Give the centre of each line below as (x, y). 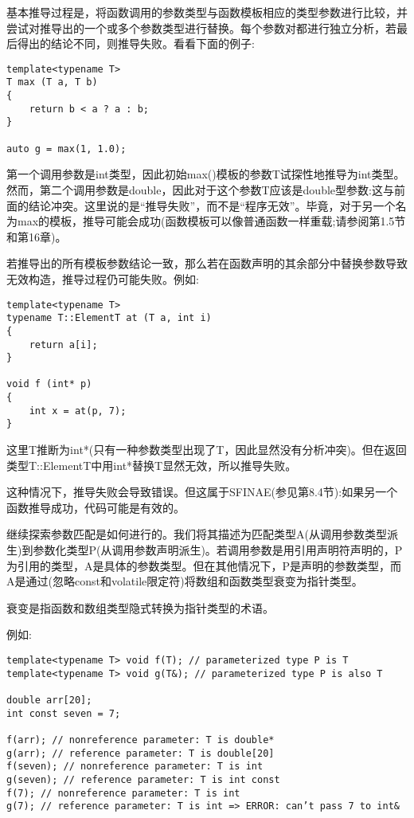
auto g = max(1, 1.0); (66, 149)
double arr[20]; (49, 700)
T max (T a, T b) (52, 82)
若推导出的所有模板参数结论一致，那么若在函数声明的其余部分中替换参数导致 (207, 263)
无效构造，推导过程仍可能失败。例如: (103, 278)
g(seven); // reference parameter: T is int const (143, 779)
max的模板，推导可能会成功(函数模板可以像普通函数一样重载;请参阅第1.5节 (211, 221)
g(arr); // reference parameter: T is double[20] (141, 753)
